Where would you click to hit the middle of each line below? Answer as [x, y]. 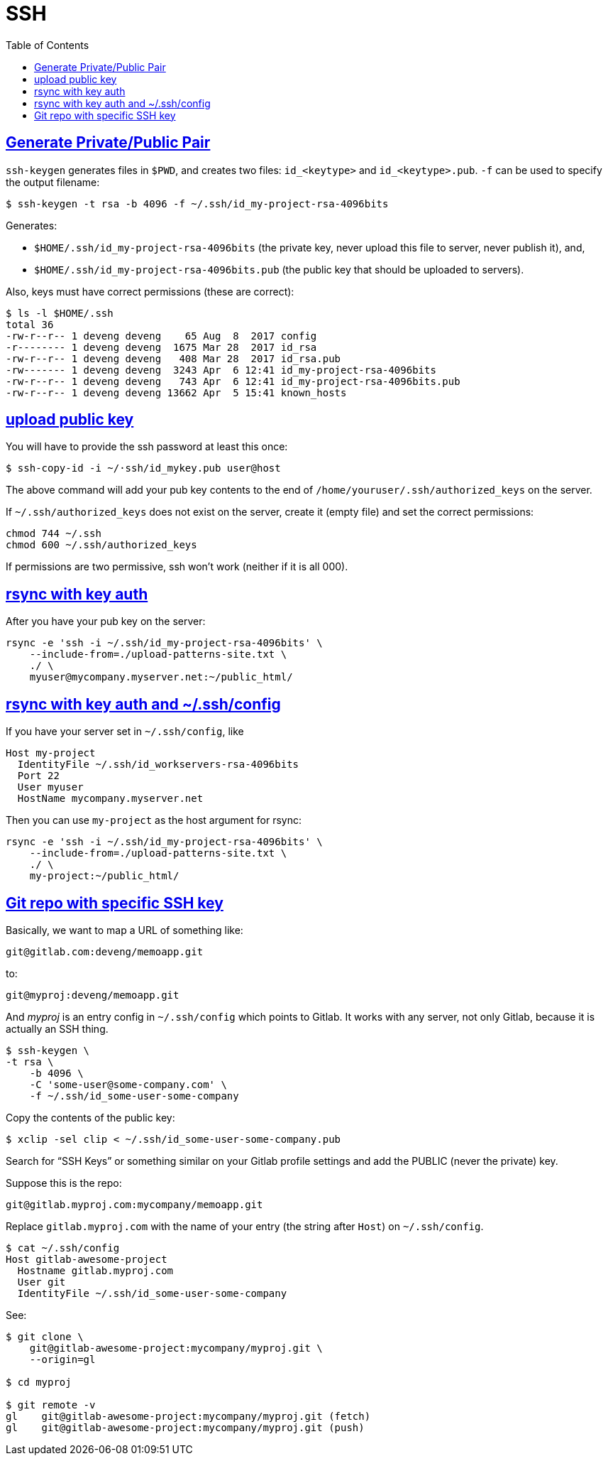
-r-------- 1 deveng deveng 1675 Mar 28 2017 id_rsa [161, 347]
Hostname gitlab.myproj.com [95, 1270]
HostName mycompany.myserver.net [110, 799]
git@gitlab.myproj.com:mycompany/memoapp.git [134, 1204]
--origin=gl [62, 1359]
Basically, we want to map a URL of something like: [125, 930]
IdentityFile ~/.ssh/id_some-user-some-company [152, 1293]
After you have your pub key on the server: [106, 621]
